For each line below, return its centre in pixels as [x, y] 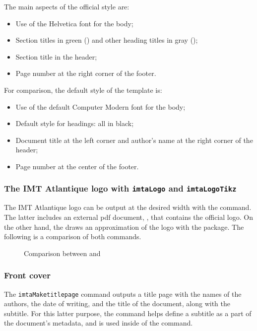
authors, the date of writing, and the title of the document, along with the [117, 303]
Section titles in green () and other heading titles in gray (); [107, 40]
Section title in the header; [56, 56]
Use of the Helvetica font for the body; [74, 23]
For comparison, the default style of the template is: [83, 90]
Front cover [27, 275]
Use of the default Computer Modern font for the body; [100, 106]
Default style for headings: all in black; [75, 123]
